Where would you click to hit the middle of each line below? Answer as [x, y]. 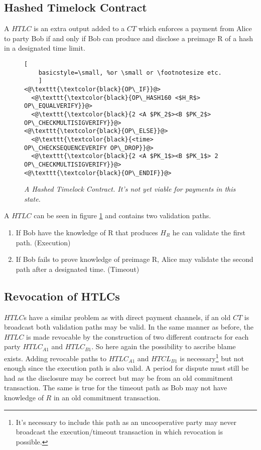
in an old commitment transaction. [107, 397]
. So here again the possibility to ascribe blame [164, 346]
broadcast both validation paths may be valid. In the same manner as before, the [129, 327]
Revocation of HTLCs [62, 296]
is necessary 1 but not [212, 357]
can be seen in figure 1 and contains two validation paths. [122, 215]
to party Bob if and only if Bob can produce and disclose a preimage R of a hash [128, 38]
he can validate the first [209, 232]
